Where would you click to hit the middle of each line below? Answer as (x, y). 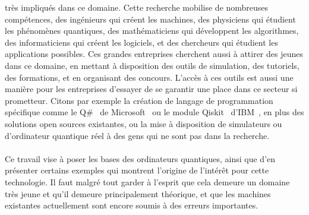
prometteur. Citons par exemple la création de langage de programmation (139, 100)
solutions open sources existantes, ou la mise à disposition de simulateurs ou (144, 123)
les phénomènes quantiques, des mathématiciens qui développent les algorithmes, (152, 31)
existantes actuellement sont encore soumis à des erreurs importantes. (132, 205)
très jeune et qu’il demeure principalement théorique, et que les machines (138, 193)
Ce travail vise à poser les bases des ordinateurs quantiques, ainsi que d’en (140, 158)
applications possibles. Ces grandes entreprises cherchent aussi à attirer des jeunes (154, 54)
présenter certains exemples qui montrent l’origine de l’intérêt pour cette (137, 170)
